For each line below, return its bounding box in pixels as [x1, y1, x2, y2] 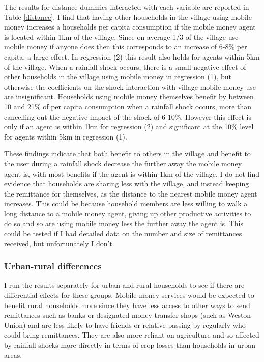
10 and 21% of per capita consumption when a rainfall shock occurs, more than [4, 101, 252, 112]
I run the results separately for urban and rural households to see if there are [4, 280, 245, 290]
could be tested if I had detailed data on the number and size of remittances [4, 228, 242, 239]
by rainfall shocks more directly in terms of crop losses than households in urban [4, 340, 255, 350]
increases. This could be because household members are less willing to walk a [4, 198, 248, 209]
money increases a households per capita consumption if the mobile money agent [4, 21, 256, 32]
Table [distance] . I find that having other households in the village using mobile [4, 11, 252, 22]
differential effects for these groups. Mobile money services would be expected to [4, 290, 254, 300]
